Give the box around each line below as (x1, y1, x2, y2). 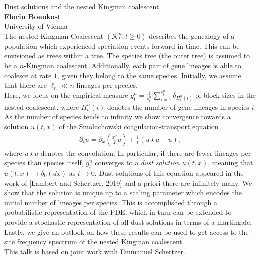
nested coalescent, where (4, 101, 79, 112)
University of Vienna (4, 21, 68, 31)
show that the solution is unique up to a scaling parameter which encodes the (4, 187, 242, 198)
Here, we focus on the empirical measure (4, 89, 128, 100)
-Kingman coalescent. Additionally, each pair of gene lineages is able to (24, 60, 241, 70)
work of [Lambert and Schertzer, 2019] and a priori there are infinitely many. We (4, 177, 252, 188)
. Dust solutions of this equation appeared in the (94, 168, 244, 178)
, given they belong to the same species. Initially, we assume (57, 70, 241, 80)
